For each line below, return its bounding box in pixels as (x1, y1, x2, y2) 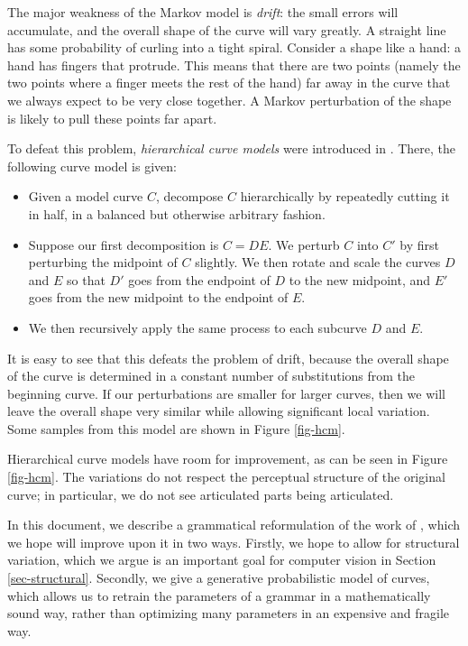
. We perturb (268, 235, 340, 254)
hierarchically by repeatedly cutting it (240, 187, 450, 206)
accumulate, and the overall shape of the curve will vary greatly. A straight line (7, 20, 446, 39)
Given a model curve (28, 187, 143, 206)
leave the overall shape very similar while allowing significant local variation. (7, 401, 430, 420)
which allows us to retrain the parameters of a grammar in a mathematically (7, 586, 431, 604)
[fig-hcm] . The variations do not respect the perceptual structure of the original (7, 467, 445, 486)
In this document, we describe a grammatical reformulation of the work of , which (7, 515, 461, 534)
